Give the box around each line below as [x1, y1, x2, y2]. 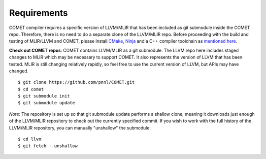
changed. [9, 68, 29, 74]
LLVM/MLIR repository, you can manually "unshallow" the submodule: [9, 125, 151, 130]
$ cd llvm [18, 136, 41, 142]
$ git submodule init [18, 94, 70, 99]
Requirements [9, 7, 68, 18]
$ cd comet [18, 86, 44, 92]
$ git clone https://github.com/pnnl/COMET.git [18, 79, 135, 85]
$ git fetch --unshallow [18, 143, 78, 149]
